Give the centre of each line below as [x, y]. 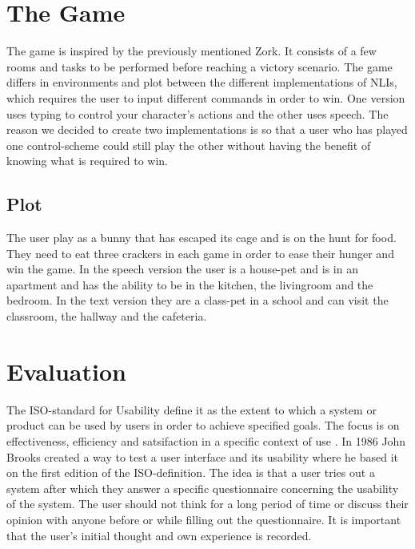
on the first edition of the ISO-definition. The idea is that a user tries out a [191, 472]
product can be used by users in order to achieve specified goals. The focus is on [203, 425]
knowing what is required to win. [88, 161]
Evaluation [66, 371]
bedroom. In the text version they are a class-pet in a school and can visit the [198, 300]
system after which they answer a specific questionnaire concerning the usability [203, 488]
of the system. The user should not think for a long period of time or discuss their [207, 504]
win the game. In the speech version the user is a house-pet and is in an [182, 269]
